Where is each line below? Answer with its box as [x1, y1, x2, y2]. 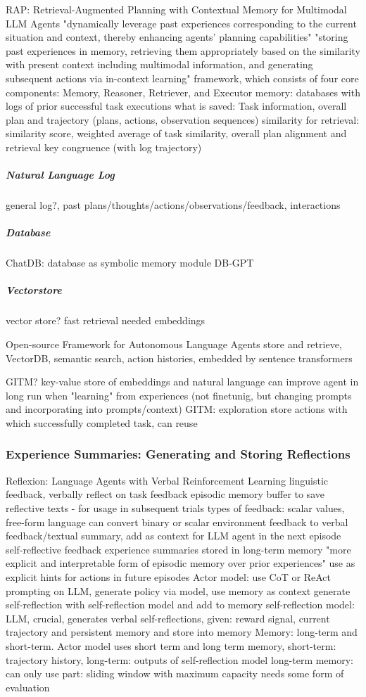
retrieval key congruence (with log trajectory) [6, 139, 202, 154]
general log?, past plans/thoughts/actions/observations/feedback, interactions [6, 198, 341, 212]
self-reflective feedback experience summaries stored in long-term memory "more [6, 542, 351, 556]
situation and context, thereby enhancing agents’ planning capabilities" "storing [6, 30, 348, 44]
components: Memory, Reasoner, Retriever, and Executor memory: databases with [6, 84, 360, 99]
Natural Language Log [6, 167, 115, 182]
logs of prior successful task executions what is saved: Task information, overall [6, 98, 347, 113]
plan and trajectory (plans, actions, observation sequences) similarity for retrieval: [6, 112, 360, 127]
